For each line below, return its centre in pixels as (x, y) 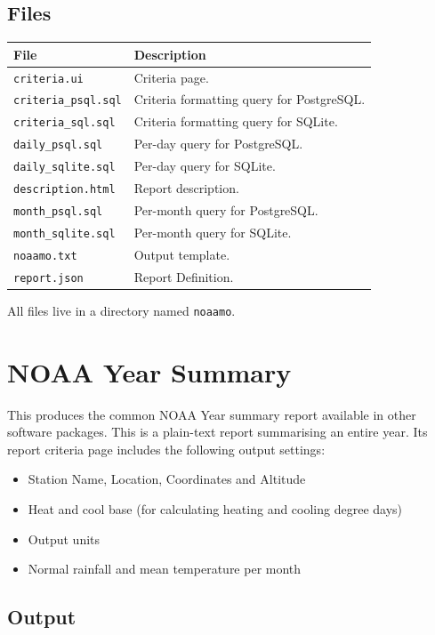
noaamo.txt (45, 256)
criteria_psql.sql (68, 101)
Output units (64, 539)
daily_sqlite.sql (64, 168)
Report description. (186, 188)
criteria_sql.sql (64, 123)
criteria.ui (48, 79)
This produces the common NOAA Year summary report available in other (212, 414)
